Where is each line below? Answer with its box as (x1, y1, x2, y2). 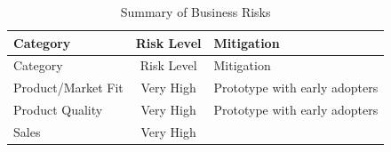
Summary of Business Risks (120, 3, 271, 20)
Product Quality (13, 100, 103, 119)
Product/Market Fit (13, 78, 124, 97)
